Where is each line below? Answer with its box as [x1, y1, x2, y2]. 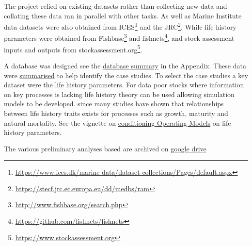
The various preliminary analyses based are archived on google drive [4, 143, 206, 153]
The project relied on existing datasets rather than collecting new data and [4, 1, 227, 11]
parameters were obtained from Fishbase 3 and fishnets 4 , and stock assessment [4, 32, 235, 43]
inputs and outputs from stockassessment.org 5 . [4, 43, 142, 54]
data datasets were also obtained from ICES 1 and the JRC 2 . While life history [4, 20, 236, 32]
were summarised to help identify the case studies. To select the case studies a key [4, 70, 248, 80]
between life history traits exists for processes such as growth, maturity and [4, 108, 228, 118]
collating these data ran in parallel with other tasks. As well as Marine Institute [4, 10, 242, 20]
